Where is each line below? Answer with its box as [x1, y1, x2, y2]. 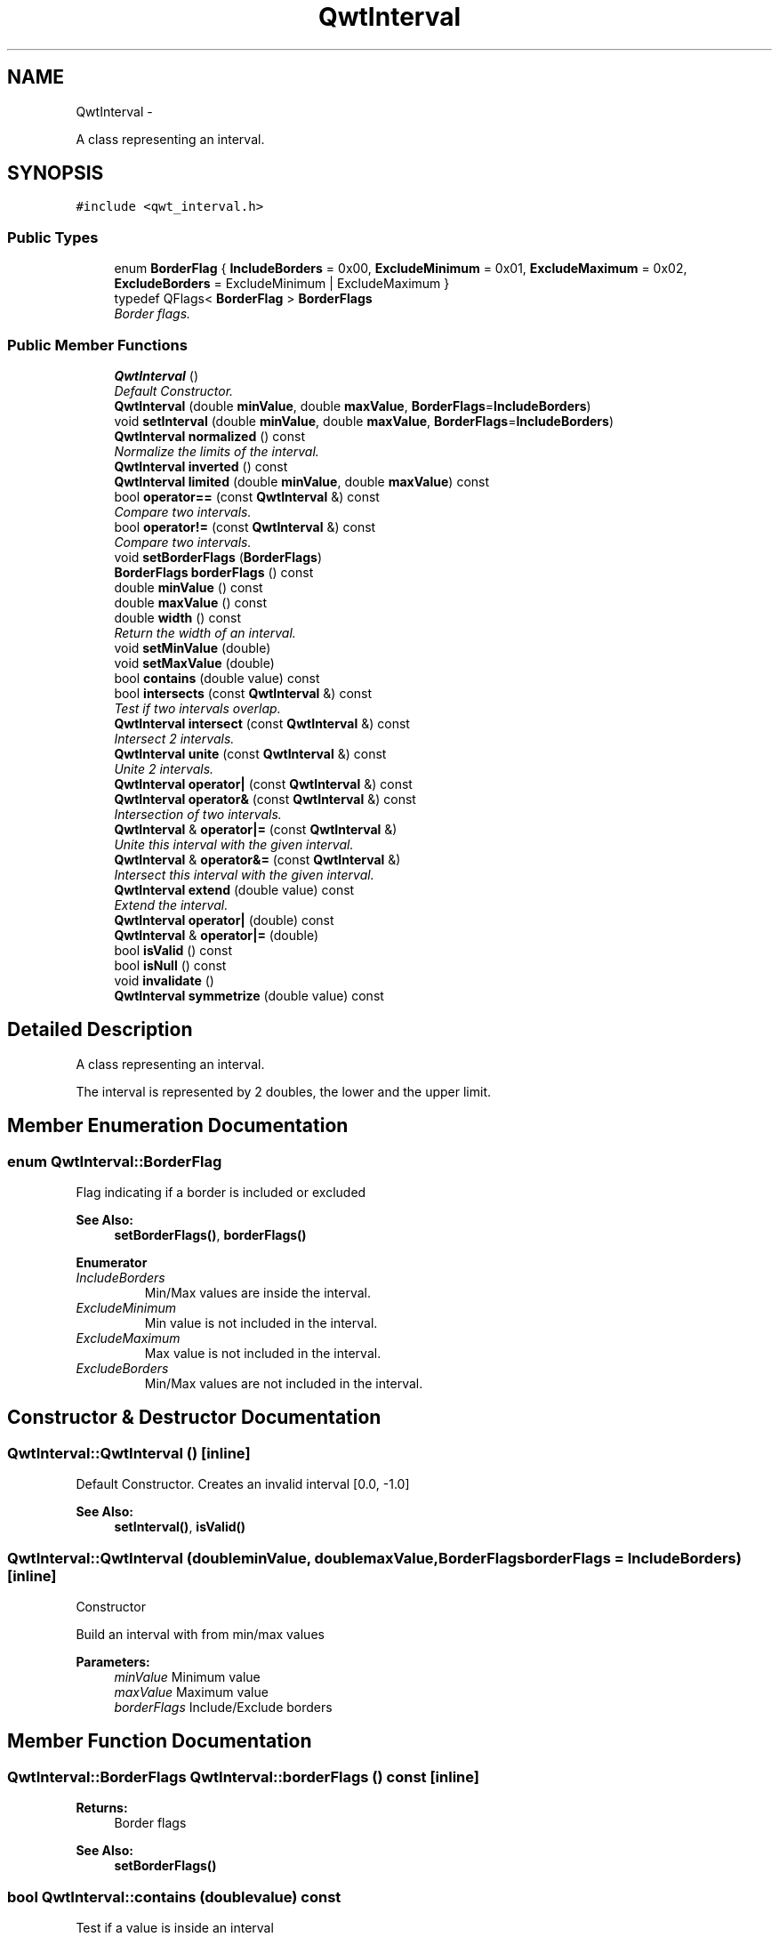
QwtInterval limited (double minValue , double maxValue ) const [114, 473, 490, 489]
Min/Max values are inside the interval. [144, 1285, 371, 1300]
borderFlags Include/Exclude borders [114, 1699, 333, 1715]
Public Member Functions [7, 335, 188, 354]
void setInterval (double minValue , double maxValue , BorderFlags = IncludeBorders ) [114, 413, 614, 429]
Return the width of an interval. [114, 624, 296, 640]
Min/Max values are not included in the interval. [144, 1376, 423, 1391]
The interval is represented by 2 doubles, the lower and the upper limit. [76, 1083, 491, 1099]
